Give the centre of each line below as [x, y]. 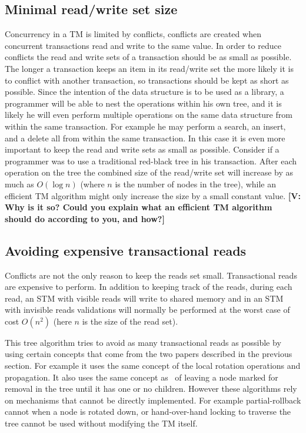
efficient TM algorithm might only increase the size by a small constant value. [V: [153, 195]
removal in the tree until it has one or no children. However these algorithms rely [151, 389]
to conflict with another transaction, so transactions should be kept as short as [147, 80]
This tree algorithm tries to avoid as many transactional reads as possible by [143, 342]
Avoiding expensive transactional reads [126, 250]
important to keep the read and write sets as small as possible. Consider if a [142, 149]
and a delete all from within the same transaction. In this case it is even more [145, 138]
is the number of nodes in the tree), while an [196, 184]
